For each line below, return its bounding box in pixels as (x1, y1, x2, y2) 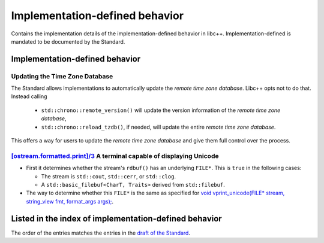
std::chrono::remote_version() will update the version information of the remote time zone (41, 107, 281, 114)
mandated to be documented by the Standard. (11, 38, 125, 45)
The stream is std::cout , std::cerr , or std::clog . (41, 172, 176, 180)
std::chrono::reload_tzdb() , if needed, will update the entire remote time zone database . (41, 123, 276, 130)
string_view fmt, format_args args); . (26, 198, 114, 205)
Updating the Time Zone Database (11, 72, 113, 80)
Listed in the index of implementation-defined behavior (11, 213, 222, 224)
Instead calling (11, 93, 47, 100)
